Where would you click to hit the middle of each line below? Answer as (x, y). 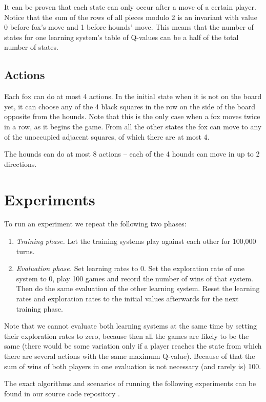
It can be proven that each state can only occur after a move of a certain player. (130, 7)
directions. (21, 164)
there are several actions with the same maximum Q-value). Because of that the (130, 356)
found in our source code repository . (62, 393)
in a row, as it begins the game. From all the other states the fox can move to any (133, 126)
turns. (25, 251)
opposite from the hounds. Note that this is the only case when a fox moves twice (132, 116)
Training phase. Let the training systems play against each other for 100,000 (136, 241)
